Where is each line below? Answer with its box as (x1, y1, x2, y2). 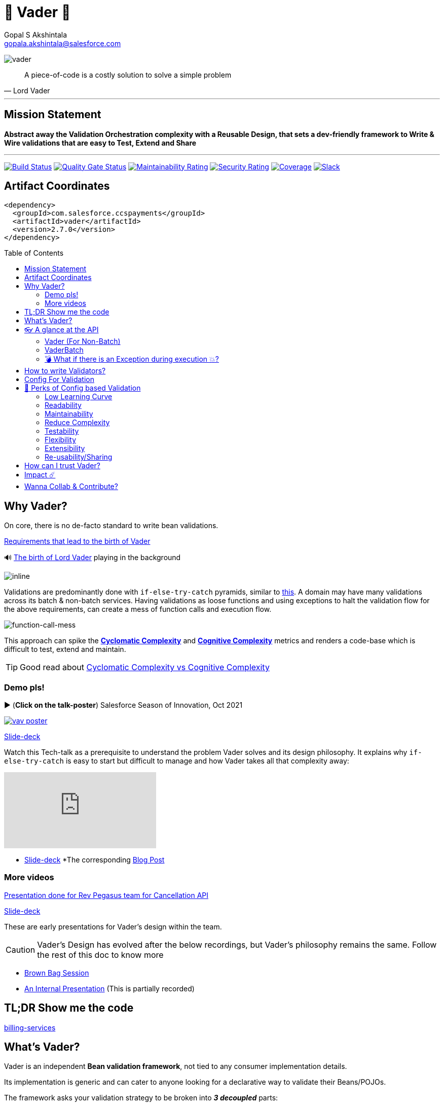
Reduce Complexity (45, 418, 110, 427)
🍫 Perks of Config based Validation (24, 384, 141, 393)
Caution (6, 944, 35, 955)
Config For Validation (24, 375, 94, 384)
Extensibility (45, 444, 85, 453)
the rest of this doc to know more (37, 949, 164, 960)
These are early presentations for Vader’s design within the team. (4, 922, 222, 931)
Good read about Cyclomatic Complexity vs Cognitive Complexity (20, 662, 270, 673)
